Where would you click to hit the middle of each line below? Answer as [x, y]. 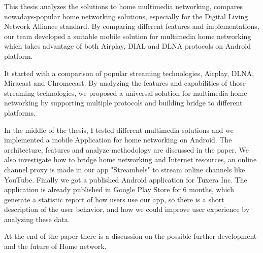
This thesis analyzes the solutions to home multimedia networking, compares [123, 6]
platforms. [20, 112]
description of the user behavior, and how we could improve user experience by [127, 209]
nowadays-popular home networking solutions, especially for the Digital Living [126, 16]
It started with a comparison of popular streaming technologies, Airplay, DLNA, [129, 73]
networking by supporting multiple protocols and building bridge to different [123, 103]
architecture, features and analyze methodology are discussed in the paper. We [126, 149]
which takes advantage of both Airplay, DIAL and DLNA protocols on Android [128, 46]
